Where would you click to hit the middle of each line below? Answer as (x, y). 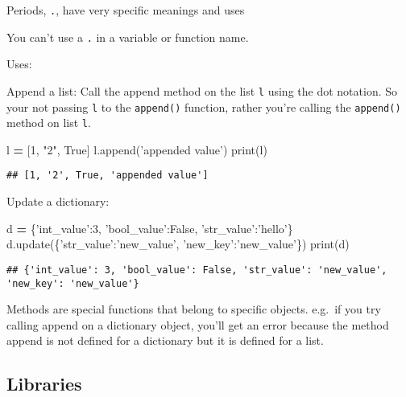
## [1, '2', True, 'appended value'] (108, 176)
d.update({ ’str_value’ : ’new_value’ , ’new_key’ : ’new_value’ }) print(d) (178, 244)
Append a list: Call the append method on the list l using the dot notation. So (202, 90)
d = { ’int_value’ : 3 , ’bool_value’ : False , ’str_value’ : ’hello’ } (150, 228)
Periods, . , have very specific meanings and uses (126, 10)
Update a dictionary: (58, 201)
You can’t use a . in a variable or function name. (128, 37)
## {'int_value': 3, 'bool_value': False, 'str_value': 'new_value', (197, 270)
